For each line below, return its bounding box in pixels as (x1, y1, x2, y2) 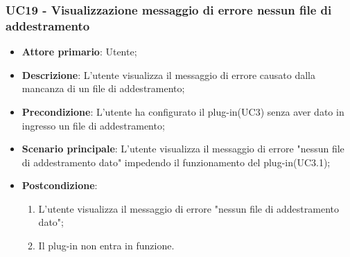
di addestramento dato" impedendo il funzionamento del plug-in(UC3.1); (21, 154, 331, 169)
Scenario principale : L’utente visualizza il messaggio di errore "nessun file (21, 141, 344, 156)
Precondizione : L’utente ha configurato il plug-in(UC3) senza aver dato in (21, 104, 344, 118)
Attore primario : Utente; (21, 44, 137, 59)
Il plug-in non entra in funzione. (38, 238, 175, 253)
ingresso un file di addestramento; (21, 118, 165, 132)
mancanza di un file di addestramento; (21, 81, 185, 96)
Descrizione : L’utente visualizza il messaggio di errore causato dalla (21, 67, 315, 82)
